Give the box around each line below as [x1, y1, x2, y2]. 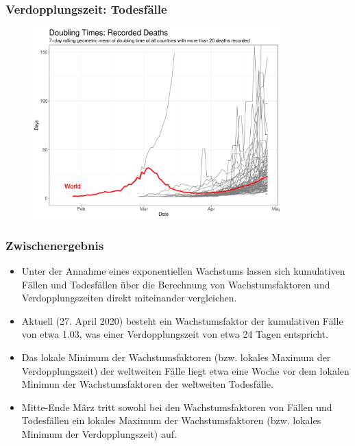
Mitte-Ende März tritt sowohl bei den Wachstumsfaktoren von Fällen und [21, 399, 332, 414]
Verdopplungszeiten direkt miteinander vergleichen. [21, 290, 237, 305]
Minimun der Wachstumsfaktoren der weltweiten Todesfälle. [21, 377, 273, 391]
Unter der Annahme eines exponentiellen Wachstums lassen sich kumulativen [21, 264, 345, 278]
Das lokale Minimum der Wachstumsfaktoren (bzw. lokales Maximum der [21, 350, 331, 364]
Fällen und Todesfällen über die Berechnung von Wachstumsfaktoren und [21, 277, 330, 291]
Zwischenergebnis [5, 236, 104, 253]
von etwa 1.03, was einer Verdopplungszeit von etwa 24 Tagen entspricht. [21, 327, 328, 341]
